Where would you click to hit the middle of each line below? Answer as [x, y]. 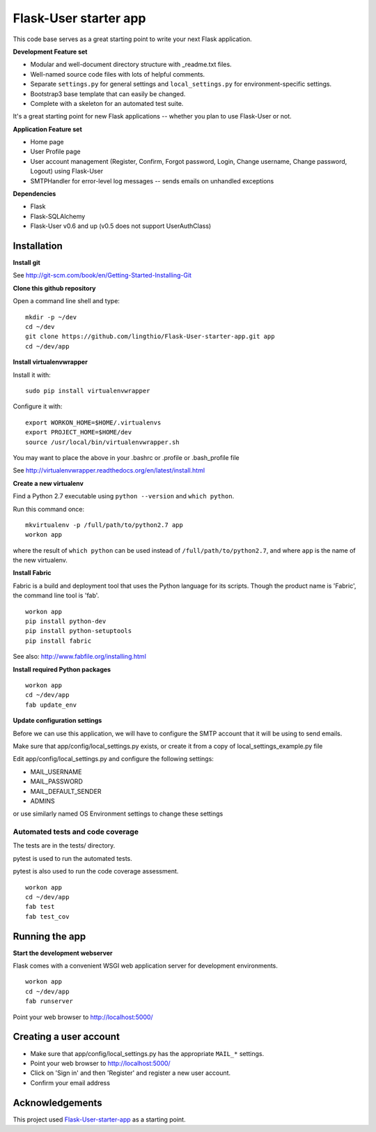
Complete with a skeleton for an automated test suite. [107, 103]
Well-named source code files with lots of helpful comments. [118, 74]
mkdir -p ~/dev [51, 317]
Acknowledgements [57, 1102]
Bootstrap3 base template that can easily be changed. [108, 93]
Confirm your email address [70, 1083]
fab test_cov [47, 916]
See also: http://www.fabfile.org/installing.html [79, 657]
